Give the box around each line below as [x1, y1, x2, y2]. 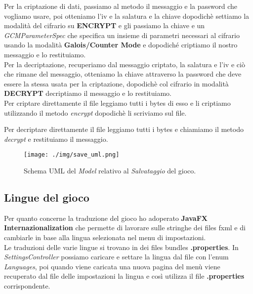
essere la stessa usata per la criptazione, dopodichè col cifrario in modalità [4, 78, 229, 88]
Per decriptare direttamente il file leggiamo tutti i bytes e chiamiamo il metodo [4, 124, 244, 134]
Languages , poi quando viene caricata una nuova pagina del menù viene [4, 261, 220, 271]
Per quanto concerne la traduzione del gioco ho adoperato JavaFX [4, 212, 208, 223]
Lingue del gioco [4, 189, 89, 205]
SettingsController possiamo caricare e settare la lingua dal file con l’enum [4, 252, 229, 262]
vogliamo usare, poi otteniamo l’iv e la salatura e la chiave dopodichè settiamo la [4, 10, 250, 21]
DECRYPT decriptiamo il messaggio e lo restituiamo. [4, 88, 171, 98]
